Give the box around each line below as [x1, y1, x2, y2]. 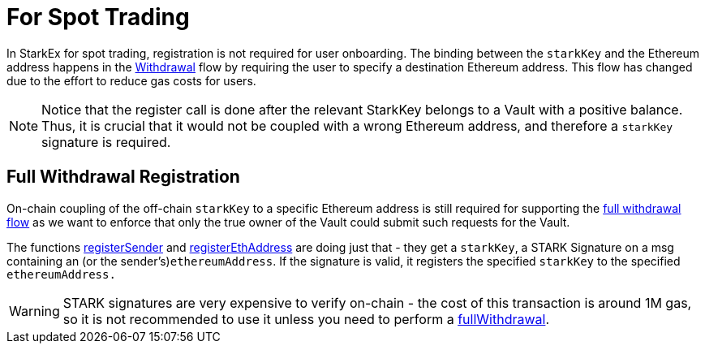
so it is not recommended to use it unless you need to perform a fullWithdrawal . [62, 310, 550, 327]
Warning [9, 302, 60, 319]
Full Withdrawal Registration [6, 166, 240, 188]
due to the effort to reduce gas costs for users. [6, 73, 256, 88]
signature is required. [41, 133, 171, 150]
